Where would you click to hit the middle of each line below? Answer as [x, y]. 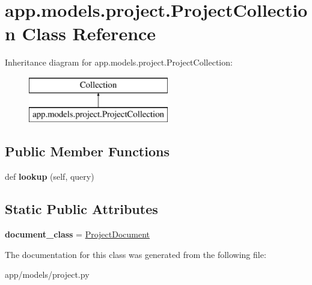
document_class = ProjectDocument [78, 234]
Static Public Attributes [81, 209]
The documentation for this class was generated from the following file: [136, 254]
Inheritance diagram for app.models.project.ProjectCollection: [119, 62]
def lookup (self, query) [50, 176]
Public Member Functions [87, 151]
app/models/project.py [47, 274]
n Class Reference [81, 33]
